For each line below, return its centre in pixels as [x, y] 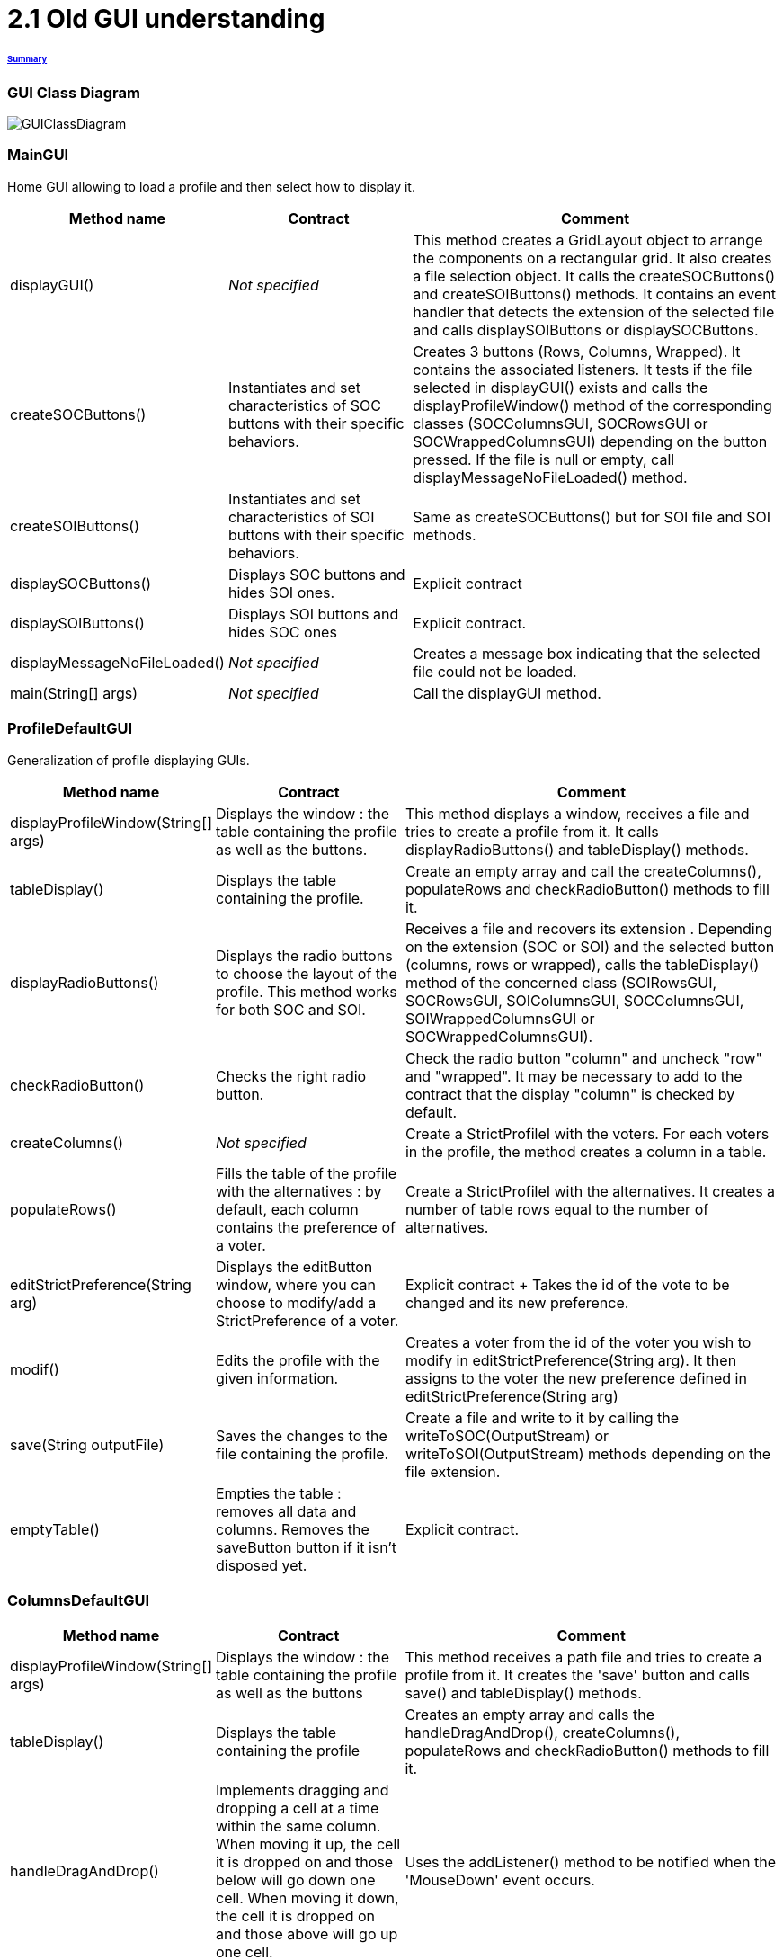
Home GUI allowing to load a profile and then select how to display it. [211, 186]
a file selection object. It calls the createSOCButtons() [594, 276]
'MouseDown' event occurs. [500, 1880]
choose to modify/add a [296, 1302]
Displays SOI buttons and [313, 614]
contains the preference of [305, 1227]
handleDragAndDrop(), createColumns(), [543, 1733]
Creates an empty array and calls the [530, 1715]
